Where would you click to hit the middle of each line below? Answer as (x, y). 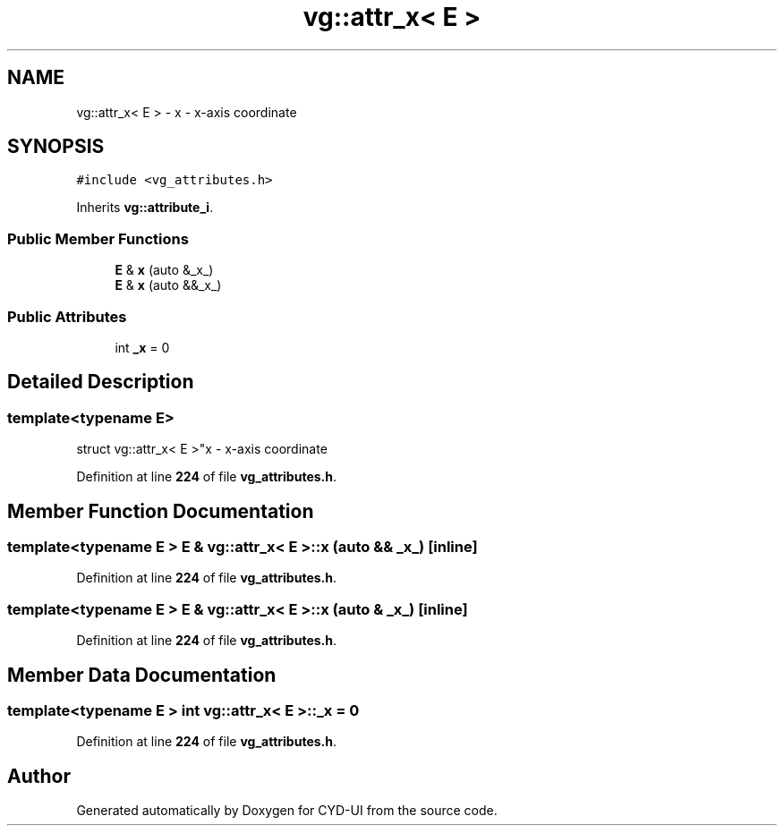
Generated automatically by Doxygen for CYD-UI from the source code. (287, 811)
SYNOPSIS (56, 147)
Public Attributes (67, 316)
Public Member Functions (98, 238)
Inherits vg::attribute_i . (145, 208)
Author (39, 776)
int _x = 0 (142, 347)
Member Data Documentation (142, 675)
